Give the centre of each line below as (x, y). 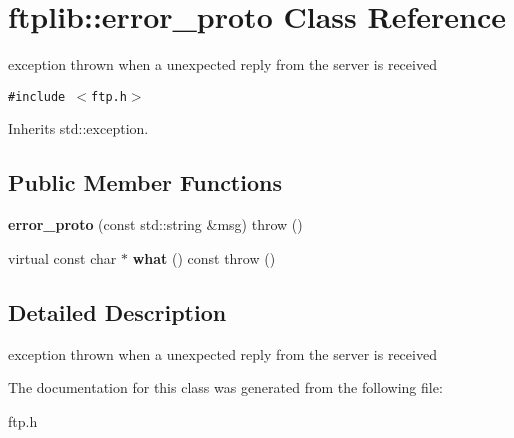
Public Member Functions (145, 182)
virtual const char (62, 257)
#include (37, 96)
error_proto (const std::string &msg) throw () (155, 224)
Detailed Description (117, 311)
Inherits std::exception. (78, 128)
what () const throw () (204, 257)
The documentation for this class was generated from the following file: (225, 387)
